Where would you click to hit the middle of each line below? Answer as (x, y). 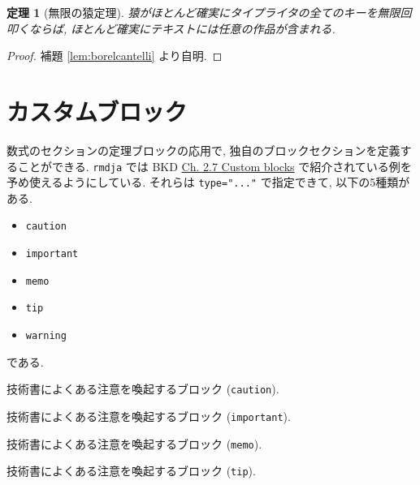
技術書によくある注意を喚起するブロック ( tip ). (131, 471)
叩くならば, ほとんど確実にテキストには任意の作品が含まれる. (171, 28)
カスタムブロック (97, 111)
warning (46, 336)
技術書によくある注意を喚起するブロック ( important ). (149, 416)
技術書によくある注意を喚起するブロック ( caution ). (143, 389)
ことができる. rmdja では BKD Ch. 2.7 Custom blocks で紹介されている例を (214, 166)
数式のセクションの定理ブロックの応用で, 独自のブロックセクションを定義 (204, 150)
